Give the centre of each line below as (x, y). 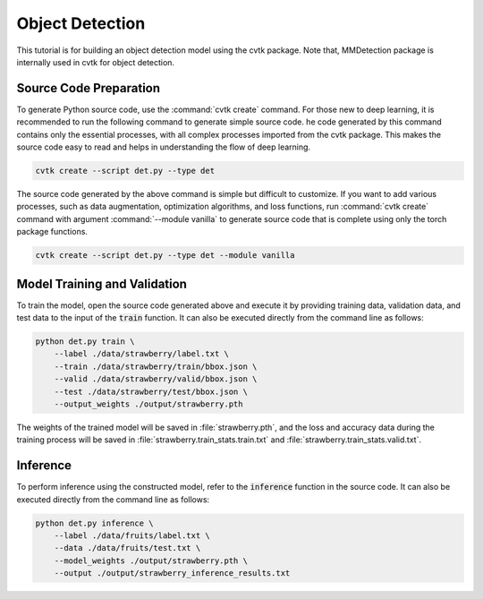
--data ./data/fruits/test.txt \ (127, 548)
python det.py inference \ (94, 523)
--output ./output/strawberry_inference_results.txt (172, 573)
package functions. (52, 232)
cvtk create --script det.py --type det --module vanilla (165, 256)
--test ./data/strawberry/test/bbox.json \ (151, 391)
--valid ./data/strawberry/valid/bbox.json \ (156, 379)
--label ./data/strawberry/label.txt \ (142, 354)
